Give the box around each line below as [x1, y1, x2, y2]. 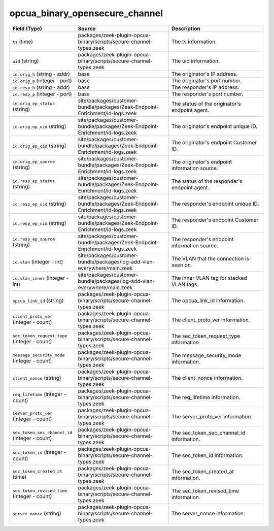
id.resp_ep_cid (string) [12, 219, 66, 226]
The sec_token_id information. [171, 452, 244, 459]
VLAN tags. [171, 281, 199, 288]
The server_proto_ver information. [171, 413, 253, 420]
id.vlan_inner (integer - [12, 274, 69, 281]
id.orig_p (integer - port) [12, 77, 72, 84]
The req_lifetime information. [171, 393, 241, 401]
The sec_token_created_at [171, 468, 234, 475]
